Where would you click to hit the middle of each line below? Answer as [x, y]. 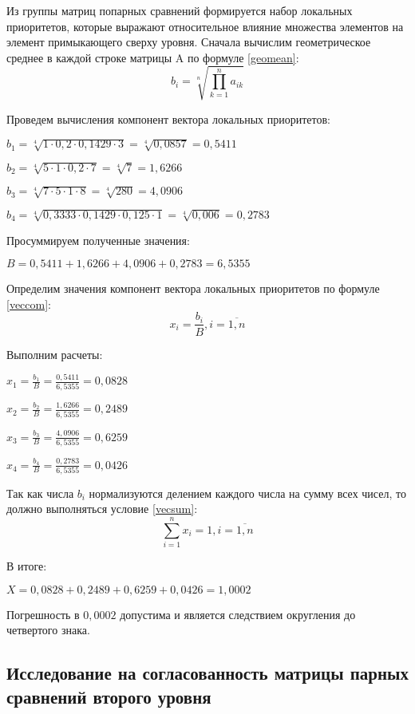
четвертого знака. [48, 630]
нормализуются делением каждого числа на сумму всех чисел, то [247, 493]
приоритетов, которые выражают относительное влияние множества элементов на [205, 26]
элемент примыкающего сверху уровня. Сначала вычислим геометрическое [189, 42]
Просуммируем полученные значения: [98, 240]
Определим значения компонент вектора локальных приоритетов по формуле [193, 288]
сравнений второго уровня [109, 696]
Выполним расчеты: [55, 354]
